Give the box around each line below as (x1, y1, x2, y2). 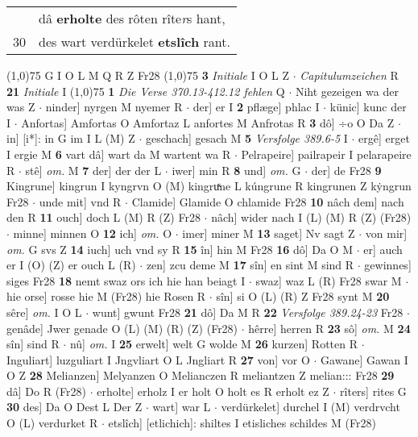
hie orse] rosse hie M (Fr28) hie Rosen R (6, 288, 206, 305)
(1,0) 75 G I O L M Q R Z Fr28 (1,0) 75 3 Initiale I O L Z (6, 67, 289, 83)
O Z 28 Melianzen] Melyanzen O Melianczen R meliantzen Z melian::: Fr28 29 (6, 367, 395, 384)
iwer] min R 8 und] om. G (172, 161, 301, 178)
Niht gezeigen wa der (295, 82, 399, 99)
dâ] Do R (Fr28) (6, 382, 87, 399)
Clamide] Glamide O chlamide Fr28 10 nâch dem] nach (131, 193, 404, 210)
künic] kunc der (329, 98, 407, 115)
